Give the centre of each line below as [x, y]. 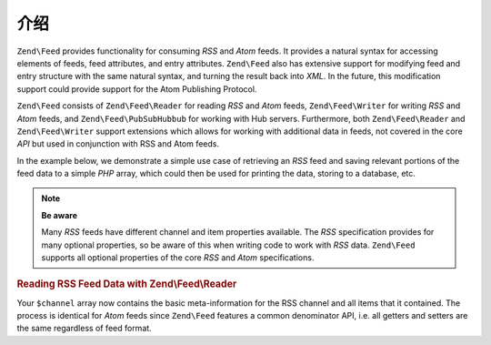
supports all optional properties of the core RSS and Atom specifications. [178, 258]
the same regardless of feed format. [84, 329]
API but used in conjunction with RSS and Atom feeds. [118, 144]
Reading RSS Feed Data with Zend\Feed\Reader [127, 284]
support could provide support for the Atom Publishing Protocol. [137, 89]
